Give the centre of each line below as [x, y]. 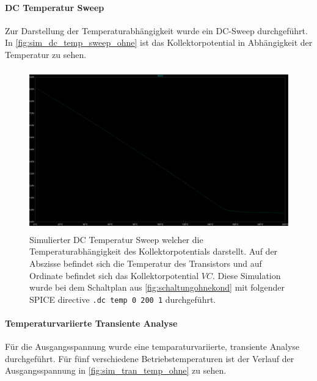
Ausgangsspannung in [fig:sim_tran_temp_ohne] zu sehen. [116, 370]
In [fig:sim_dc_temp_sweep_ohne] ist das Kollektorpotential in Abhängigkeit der [159, 42]
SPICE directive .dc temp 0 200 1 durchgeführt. [123, 299]
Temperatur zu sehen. [46, 54]
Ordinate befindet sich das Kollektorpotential [114, 275]
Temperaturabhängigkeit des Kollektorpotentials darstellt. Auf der [154, 251]
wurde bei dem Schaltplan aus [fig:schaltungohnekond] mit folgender [157, 287]
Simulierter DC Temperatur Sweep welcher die [116, 239]
